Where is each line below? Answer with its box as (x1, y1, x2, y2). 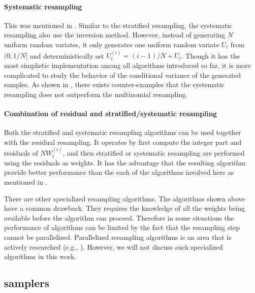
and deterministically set (30, 50, 104, 61)
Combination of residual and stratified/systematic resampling (4, 108, 217, 118)
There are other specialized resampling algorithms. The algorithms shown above (4, 193, 245, 203)
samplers (4, 275, 50, 291)
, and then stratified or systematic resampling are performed (63, 148, 245, 158)
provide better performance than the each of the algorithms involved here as (4, 167, 234, 177)
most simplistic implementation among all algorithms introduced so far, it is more (4, 60, 251, 70)
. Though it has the (181, 50, 240, 61)
